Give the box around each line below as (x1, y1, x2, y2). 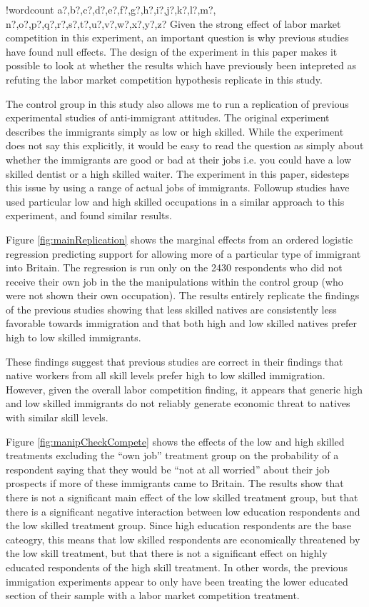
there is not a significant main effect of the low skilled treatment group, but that (6, 490, 358, 504)
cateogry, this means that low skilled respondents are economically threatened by (6, 531, 360, 546)
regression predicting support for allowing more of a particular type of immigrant (6, 246, 361, 261)
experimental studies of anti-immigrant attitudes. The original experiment (6, 110, 330, 125)
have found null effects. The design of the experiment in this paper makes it (6, 44, 338, 59)
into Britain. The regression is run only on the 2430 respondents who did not (6, 260, 343, 275)
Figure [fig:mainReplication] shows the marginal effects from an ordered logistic (6, 231, 353, 246)
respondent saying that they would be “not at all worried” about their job (6, 461, 330, 476)
